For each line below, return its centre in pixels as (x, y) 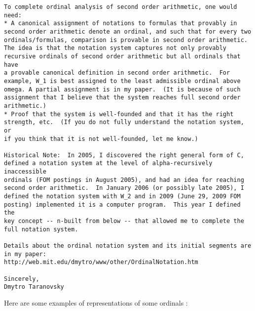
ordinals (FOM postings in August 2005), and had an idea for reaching (124, 180)
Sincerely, (22, 279)
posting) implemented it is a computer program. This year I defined (122, 204)
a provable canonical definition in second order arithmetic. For (117, 73)
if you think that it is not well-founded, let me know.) (101, 139)
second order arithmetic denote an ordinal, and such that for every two (128, 31)
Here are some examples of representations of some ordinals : (96, 302)
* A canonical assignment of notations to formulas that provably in (121, 23)
